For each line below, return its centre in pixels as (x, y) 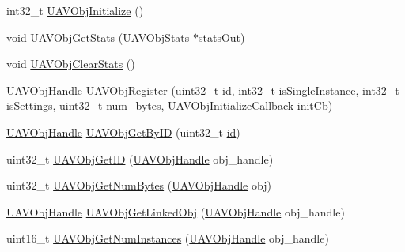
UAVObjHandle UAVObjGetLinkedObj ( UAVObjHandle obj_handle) (176, 211)
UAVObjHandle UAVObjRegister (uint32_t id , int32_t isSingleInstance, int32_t (203, 90)
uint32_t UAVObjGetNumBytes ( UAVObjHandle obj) (139, 185)
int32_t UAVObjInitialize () (75, 10)
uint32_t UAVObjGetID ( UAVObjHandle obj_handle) (140, 158)
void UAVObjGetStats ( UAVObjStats (98, 37)
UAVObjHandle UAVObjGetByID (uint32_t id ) (123, 132)
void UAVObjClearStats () (71, 64)
